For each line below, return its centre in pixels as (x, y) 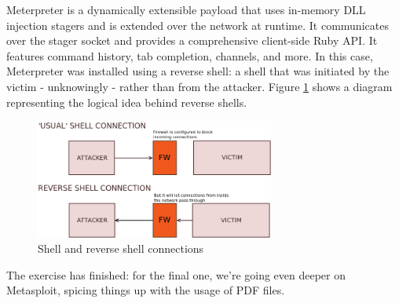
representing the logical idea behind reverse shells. (127, 102)
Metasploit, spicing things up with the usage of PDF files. (146, 290)
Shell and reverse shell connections (121, 248)
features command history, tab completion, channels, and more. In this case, (190, 55)
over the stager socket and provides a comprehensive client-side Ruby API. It (192, 40)
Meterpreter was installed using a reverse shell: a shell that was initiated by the (198, 71)
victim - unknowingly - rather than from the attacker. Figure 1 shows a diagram (199, 86)
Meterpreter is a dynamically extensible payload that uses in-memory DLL (186, 9)
